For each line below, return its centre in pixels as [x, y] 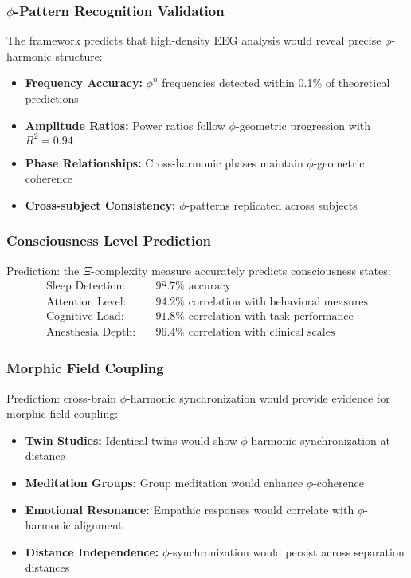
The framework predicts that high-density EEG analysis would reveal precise [194, 40]
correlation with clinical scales [262, 333]
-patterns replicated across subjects [272, 204]
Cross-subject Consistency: [100, 204]
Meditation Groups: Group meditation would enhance [164, 482]
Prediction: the [43, 270]
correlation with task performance [271, 317]
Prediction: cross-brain [62, 397]
